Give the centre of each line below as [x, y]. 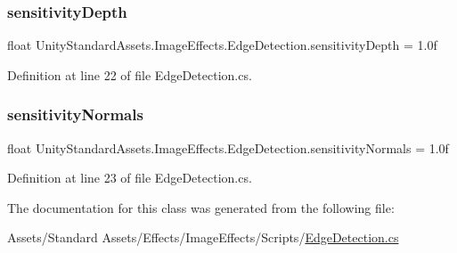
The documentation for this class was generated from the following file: [201, 207]
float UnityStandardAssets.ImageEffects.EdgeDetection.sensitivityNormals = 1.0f [228, 147]
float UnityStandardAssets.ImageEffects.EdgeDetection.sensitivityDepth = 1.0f [222, 45]
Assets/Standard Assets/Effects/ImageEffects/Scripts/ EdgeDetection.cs [203, 237]
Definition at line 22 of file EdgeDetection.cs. [130, 74]
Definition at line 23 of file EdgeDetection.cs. [130, 178]
